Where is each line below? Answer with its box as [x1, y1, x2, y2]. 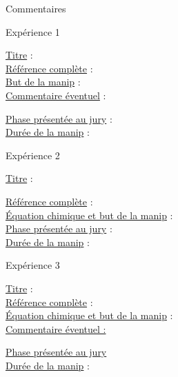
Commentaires [6, 1, 66, 15]
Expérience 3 [6, 258, 60, 272]
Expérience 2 [6, 147, 60, 162]
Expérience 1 [6, 24, 60, 39]
